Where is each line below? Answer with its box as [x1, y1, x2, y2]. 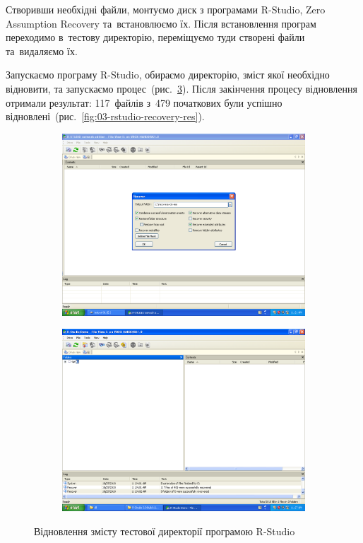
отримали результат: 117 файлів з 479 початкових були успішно [6, 95, 282, 110]
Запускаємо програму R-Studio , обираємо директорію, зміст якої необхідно [6, 67, 330, 82]
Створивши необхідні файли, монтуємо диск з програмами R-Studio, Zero [6, 2, 326, 16]
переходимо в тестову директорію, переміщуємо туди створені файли [6, 30, 305, 45]
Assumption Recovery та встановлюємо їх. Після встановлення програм [6, 16, 316, 30]
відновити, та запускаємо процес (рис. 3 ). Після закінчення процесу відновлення [6, 81, 357, 95]
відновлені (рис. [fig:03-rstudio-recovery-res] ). [6, 109, 205, 124]
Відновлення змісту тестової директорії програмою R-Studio [34, 523, 295, 538]
